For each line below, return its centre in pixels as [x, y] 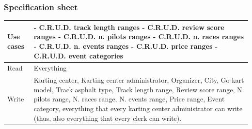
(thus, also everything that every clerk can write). [108, 118]
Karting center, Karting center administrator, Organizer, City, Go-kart [139, 80]
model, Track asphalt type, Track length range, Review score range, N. [139, 89]
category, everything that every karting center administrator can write [138, 108]
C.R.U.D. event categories [78, 55]
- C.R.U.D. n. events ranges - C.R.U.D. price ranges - [126, 46]
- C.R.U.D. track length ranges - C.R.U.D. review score [129, 27]
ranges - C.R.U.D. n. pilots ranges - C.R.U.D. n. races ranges [139, 36]
